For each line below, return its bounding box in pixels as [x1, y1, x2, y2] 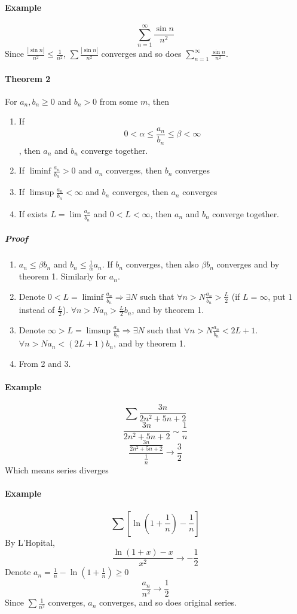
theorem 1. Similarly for [19, 270, 107, 282]
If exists [19, 207, 48, 220]
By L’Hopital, [5, 536, 56, 548]
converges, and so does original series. [99, 596, 237, 609]
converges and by [216, 258, 280, 270]
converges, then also [125, 258, 199, 270]
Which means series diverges [5, 464, 109, 476]
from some [99, 95, 138, 107]
